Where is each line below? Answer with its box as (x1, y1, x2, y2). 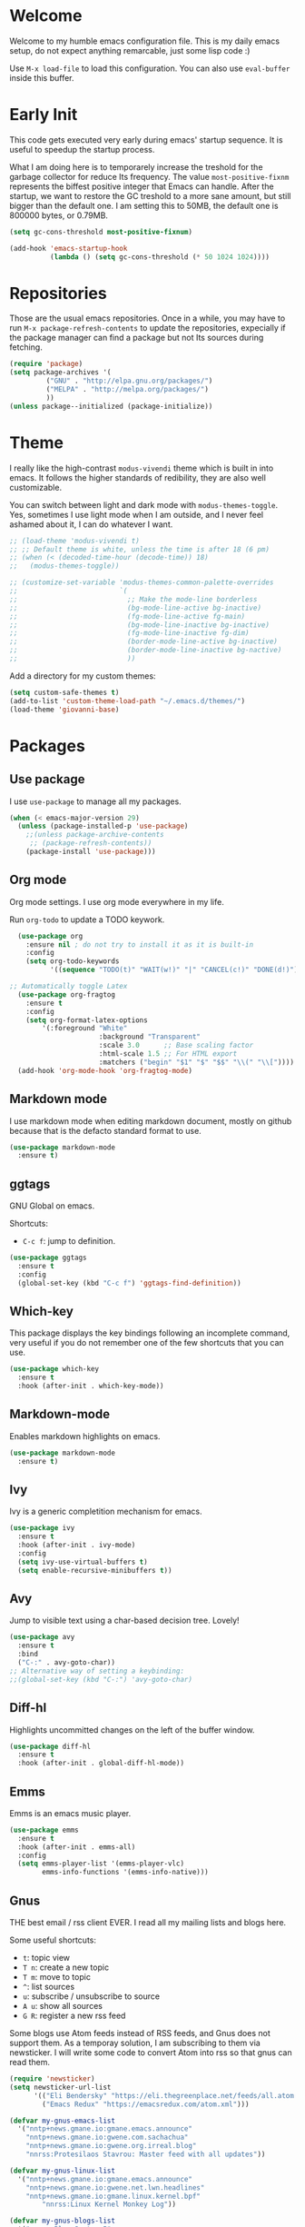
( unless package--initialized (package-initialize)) (9, 402, 213, 411)
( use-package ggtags (9, 1253, 88, 1263)
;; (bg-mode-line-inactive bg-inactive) (9, 620, 271, 630)
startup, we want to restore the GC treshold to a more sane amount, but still (9, 190, 291, 201)
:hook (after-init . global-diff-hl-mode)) (17, 1759, 184, 1768)
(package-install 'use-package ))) (25, 847, 156, 856)
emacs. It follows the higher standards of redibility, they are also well (9, 472, 266, 482)
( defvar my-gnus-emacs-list (9, 2116, 116, 2125)
